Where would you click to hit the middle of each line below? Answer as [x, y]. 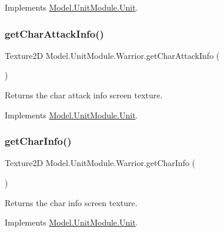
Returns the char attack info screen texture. [84, 95]
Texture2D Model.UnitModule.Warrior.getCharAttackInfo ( [112, 55]
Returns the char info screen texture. [71, 202]
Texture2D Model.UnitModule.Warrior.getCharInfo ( [100, 163]
